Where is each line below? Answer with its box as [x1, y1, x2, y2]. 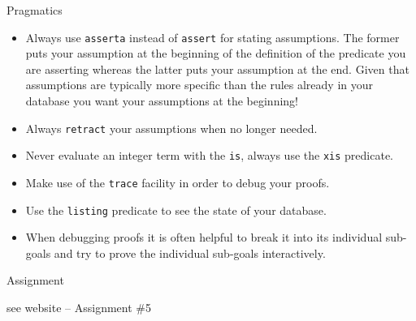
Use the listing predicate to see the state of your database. [25, 201, 327, 218]
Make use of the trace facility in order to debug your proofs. [25, 173, 330, 190]
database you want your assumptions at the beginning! [25, 92, 298, 109]
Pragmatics [6, 2, 63, 18]
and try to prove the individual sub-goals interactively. [54, 244, 326, 261]
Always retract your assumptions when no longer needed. [25, 119, 318, 136]
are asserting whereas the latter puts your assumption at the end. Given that [25, 60, 409, 77]
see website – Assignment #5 [6, 299, 151, 316]
